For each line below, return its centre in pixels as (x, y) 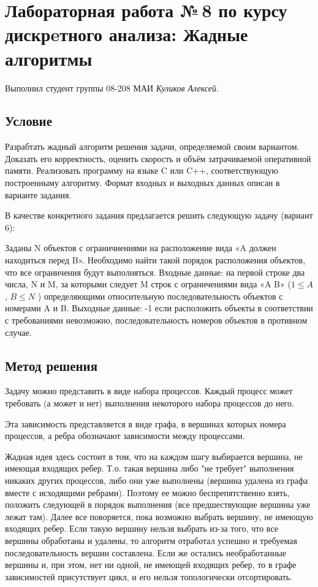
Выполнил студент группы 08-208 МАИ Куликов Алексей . (112, 87)
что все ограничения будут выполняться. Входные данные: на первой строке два (155, 272)
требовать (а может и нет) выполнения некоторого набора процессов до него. (150, 403)
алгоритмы (49, 58)
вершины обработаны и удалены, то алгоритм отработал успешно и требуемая (151, 540)
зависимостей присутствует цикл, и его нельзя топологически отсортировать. (149, 576)
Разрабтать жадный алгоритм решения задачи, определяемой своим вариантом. (152, 146)
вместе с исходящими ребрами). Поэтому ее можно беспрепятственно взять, (147, 492)
